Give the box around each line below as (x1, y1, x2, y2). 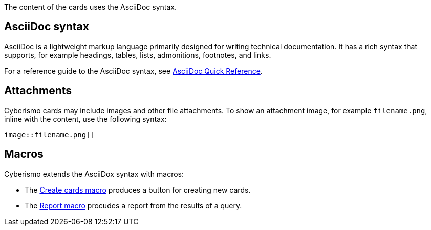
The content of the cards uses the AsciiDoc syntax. (4, 3, 177, 11)
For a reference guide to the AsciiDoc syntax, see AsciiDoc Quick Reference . (4, 66, 263, 75)
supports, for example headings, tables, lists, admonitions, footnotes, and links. (4, 50, 271, 59)
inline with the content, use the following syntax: (4, 114, 167, 123)
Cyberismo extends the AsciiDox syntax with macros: (4, 169, 184, 178)
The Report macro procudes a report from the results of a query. (25, 201, 242, 210)
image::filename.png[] (4, 130, 95, 139)
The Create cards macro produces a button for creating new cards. (25, 185, 251, 194)
